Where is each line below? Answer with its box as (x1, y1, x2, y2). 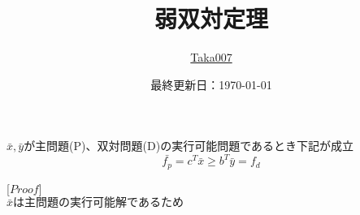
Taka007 (190, 49, 232, 66)
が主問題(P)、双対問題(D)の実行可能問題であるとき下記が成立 (24, 137, 353, 154)
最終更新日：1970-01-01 (150, 75, 272, 92)
